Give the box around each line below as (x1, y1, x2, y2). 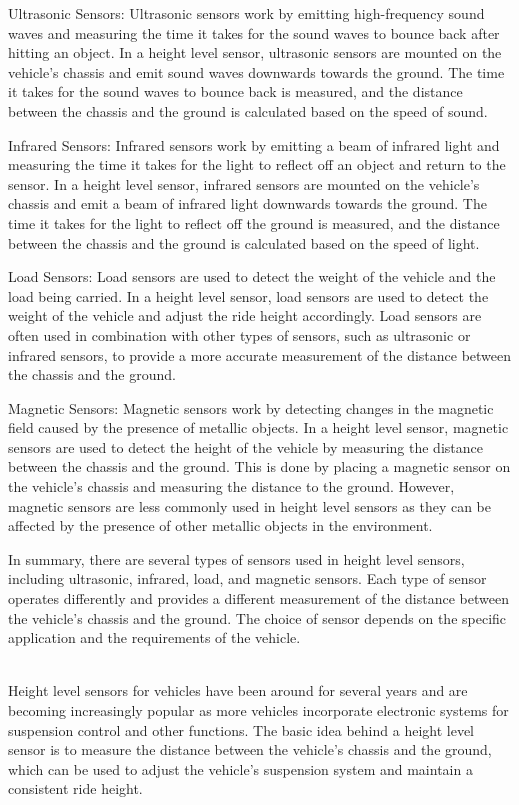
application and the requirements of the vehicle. (8, 627, 301, 648)
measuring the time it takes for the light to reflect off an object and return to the (8, 154, 506, 175)
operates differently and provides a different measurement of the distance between (8, 588, 509, 609)
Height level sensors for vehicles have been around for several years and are (8, 680, 468, 701)
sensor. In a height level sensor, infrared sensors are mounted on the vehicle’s (8, 173, 480, 194)
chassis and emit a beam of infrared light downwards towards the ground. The (8, 193, 487, 214)
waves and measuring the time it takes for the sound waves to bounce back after (8, 22, 500, 43)
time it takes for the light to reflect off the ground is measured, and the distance (8, 212, 500, 233)
